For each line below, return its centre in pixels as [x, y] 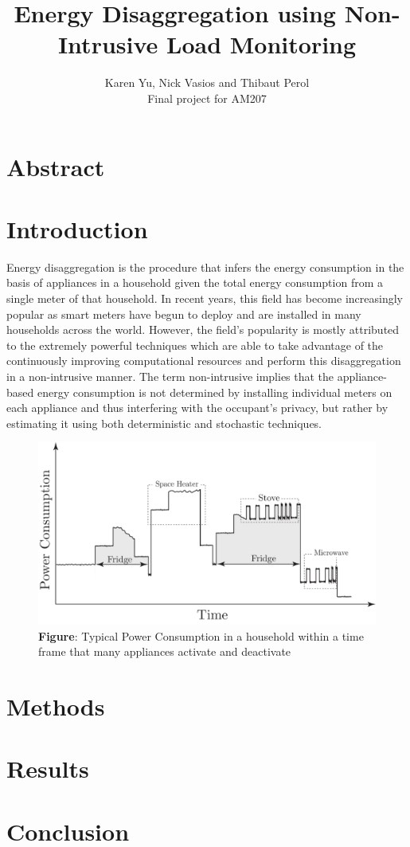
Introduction [77, 228]
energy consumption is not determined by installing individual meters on [215, 392]
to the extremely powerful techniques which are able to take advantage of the [195, 345]
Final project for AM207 [207, 98]
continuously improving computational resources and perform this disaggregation [204, 361]
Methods [56, 706]
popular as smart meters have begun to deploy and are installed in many [184, 314]
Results [48, 769]
